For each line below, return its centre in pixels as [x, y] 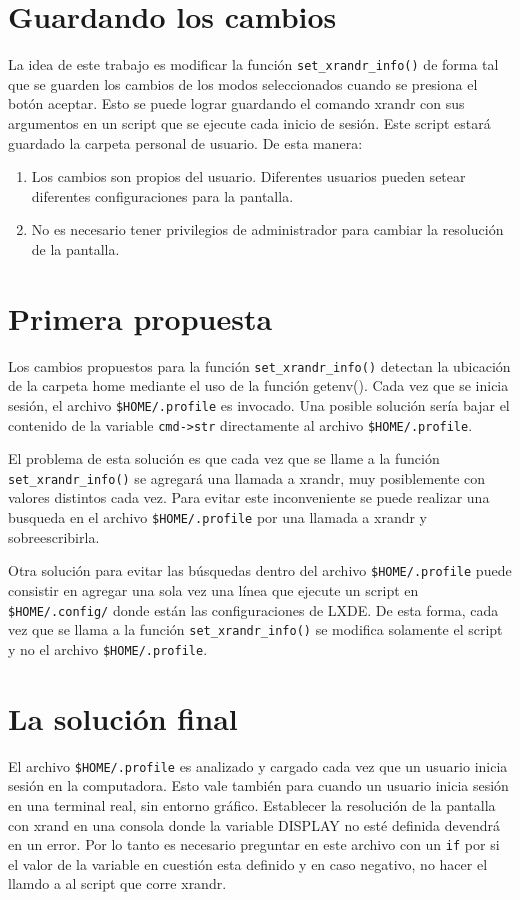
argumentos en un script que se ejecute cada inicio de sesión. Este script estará [249, 122]
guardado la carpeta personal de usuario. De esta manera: [185, 142]
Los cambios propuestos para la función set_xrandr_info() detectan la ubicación [259, 365]
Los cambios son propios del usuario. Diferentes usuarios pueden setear [248, 176]
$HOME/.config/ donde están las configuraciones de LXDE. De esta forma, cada [253, 609]
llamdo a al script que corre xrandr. [117, 883]
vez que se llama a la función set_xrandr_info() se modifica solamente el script [255, 629]
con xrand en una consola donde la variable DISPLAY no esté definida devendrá [254, 824]
